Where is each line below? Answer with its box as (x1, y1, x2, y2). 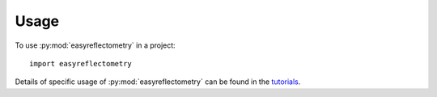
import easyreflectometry (29, 59, 133, 68)
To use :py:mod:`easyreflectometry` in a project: (15, 40, 176, 50)
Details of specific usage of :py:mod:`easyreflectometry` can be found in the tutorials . (15, 77, 301, 86)
